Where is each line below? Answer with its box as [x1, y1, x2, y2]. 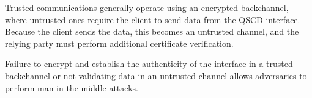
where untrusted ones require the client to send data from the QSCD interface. [5, 13, 300, 26]
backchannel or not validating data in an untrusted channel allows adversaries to [5, 69, 307, 82]
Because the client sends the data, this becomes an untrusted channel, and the [5, 25, 299, 38]
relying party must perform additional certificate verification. [5, 37, 234, 49]
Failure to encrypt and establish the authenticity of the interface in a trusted [5, 57, 293, 70]
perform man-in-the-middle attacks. [5, 81, 138, 94]
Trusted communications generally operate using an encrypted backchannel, [5, 1, 289, 13]
